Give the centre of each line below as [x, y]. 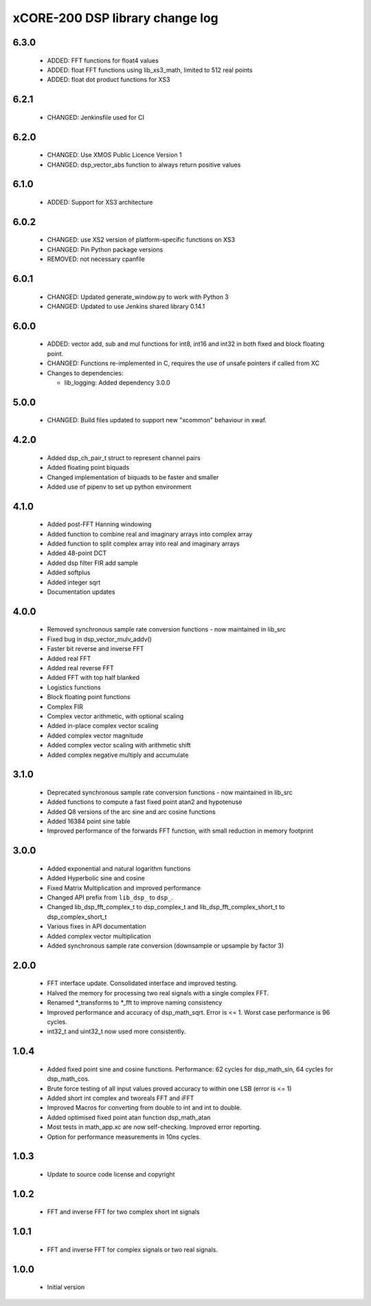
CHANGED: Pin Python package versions [105, 249]
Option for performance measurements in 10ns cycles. [124, 1137]
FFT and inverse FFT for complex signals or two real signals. [133, 1250]
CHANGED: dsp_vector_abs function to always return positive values [144, 165]
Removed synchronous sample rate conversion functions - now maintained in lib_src [167, 630]
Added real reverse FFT [81, 668]
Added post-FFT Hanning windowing [99, 524]
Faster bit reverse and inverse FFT [95, 649]
